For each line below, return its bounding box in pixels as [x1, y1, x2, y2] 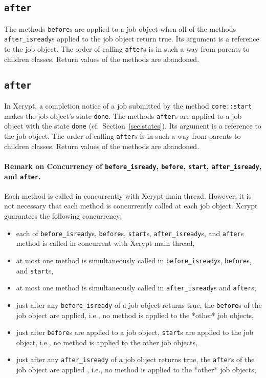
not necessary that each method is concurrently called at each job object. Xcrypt [4, 200, 258, 211]
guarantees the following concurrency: [4, 211, 122, 221]
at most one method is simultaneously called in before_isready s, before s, [16, 255, 252, 265]
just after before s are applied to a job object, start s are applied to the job [16, 327, 254, 338]
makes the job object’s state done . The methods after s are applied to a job [4, 110, 242, 121]
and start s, [16, 265, 54, 276]
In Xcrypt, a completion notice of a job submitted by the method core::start [4, 100, 252, 111]
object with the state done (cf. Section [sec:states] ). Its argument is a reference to [4, 120, 261, 131]
